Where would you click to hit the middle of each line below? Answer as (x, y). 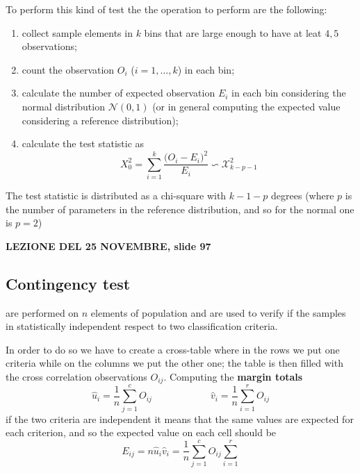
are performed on (42, 312)
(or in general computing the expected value (246, 106)
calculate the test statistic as (83, 143)
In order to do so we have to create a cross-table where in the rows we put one (173, 349)
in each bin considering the (289, 93)
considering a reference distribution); (100, 120)
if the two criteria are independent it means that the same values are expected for (180, 418)
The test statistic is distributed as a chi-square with (116, 196)
